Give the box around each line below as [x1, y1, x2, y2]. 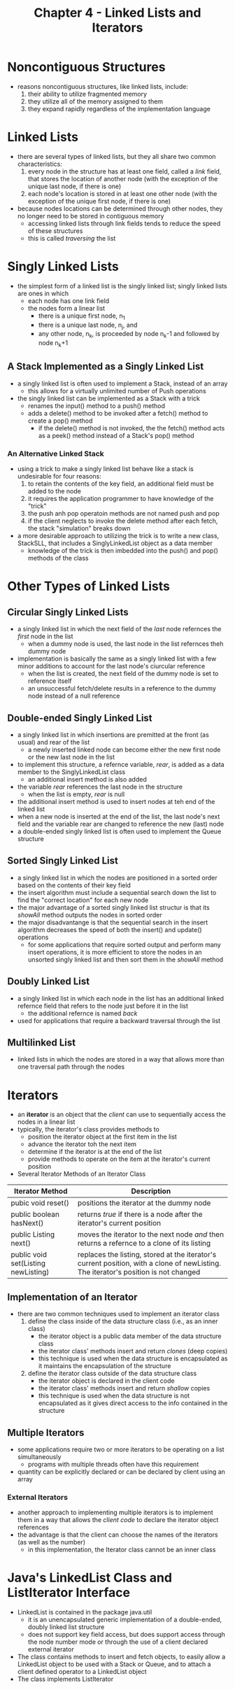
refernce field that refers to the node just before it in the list [17, 1001, 189, 1010]
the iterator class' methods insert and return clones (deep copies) [38, 1347, 228, 1355]
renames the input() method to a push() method [27, 401, 166, 410]
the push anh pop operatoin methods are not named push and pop [27, 509, 220, 518]
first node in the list [17, 632, 73, 641]
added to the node [27, 487, 82, 495]
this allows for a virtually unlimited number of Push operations [27, 386, 206, 395]
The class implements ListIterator [17, 1675, 114, 1684]
